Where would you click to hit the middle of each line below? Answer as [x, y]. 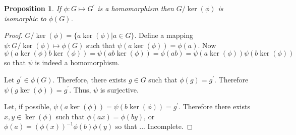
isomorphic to [25, 18]
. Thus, [80, 89]
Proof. [13, 35]
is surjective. [119, 89]
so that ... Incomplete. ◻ [154, 126]
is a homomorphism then [136, 8]
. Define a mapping [164, 35]
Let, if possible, [28, 106]
